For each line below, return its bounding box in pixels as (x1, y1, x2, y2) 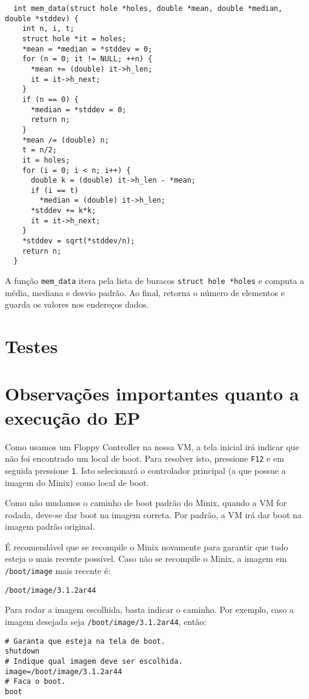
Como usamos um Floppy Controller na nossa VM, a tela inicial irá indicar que (5, 440, 299, 453)
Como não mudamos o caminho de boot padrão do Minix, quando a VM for (5, 496, 287, 509)
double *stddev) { (5, 14, 79, 23)
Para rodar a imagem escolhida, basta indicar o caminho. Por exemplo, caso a (5, 603, 294, 616)
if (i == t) (30, 186, 79, 195)
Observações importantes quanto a (5, 381, 299, 406)
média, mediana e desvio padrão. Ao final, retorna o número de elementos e (5, 286, 285, 299)
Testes (5, 334, 58, 359)
